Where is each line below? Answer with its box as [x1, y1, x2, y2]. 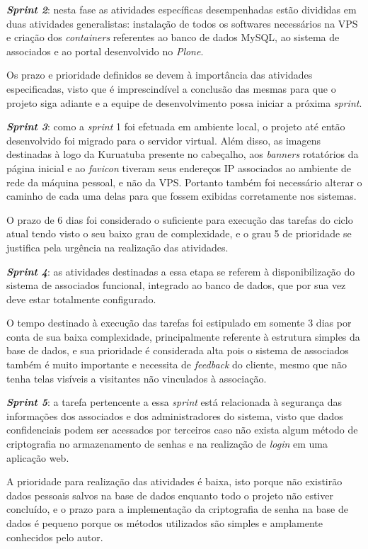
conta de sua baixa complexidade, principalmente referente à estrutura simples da [6, 329, 360, 344]
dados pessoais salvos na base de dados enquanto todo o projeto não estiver [6, 487, 333, 502]
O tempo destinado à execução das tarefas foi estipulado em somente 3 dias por [6, 315, 352, 330]
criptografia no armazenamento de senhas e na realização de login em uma [6, 436, 328, 451]
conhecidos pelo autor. [6, 529, 103, 544]
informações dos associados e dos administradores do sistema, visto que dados [6, 408, 343, 423]
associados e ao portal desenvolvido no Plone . [6, 43, 204, 58]
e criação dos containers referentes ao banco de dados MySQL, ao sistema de [6, 30, 340, 45]
